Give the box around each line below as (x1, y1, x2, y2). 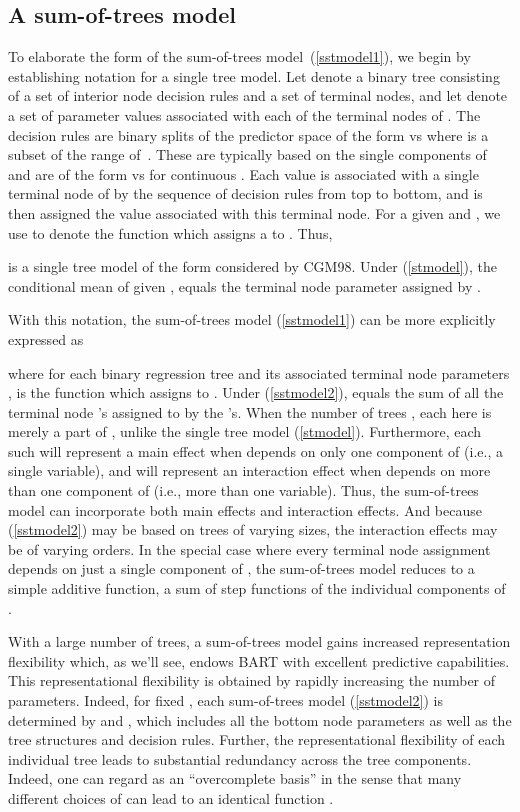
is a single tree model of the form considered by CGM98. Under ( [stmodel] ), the (8, 256, 498, 277)
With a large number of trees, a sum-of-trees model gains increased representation (8, 631, 511, 652)
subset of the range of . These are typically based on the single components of (8, 144, 487, 165)
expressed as (8, 328, 84, 349)
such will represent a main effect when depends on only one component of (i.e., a (8, 440, 503, 461)
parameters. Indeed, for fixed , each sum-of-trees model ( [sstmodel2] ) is (8, 690, 443, 711)
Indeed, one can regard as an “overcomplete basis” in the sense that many (8, 768, 462, 789)
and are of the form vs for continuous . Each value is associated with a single (8, 163, 479, 184)
